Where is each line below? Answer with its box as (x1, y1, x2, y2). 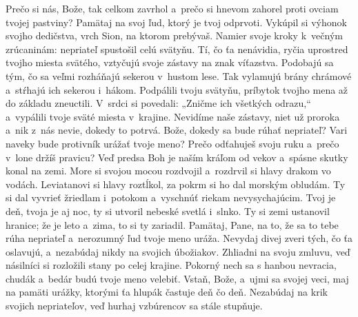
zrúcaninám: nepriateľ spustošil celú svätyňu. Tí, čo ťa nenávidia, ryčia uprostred (6, 41, 348, 56)
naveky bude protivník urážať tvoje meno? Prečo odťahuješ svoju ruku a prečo (6, 136, 339, 150)
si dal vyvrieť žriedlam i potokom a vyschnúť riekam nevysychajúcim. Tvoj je (6, 190, 336, 205)
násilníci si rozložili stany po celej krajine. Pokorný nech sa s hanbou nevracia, (6, 258, 337, 272)
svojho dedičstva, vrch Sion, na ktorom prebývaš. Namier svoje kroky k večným (6, 28, 343, 43)
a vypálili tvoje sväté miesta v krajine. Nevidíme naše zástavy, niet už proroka (6, 109, 340, 123)
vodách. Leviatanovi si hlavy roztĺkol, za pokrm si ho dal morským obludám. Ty (6, 176, 346, 191)
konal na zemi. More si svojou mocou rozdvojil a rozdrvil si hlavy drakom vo (6, 163, 331, 178)
